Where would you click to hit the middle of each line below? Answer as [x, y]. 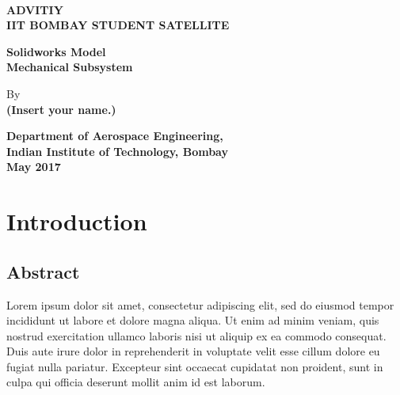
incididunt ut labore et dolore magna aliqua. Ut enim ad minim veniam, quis [193, 320]
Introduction [77, 221]
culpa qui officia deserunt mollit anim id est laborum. [136, 382]
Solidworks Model [56, 51]
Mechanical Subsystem [70, 67]
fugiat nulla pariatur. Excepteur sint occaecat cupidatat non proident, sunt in [195, 366]
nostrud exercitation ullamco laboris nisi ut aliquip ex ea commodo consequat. [196, 335]
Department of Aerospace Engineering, [115, 136]
